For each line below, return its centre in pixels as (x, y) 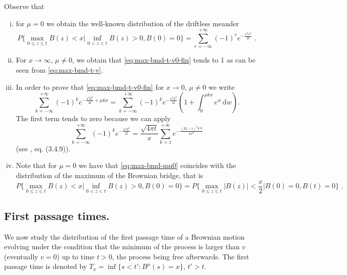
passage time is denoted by (46, 266)
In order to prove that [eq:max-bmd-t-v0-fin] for (90, 87)
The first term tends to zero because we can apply (93, 118)
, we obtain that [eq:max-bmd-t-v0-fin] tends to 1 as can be (164, 60)
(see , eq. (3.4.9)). (43, 148)
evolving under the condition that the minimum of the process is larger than (122, 246)
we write (221, 87)
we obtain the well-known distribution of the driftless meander (143, 23)
